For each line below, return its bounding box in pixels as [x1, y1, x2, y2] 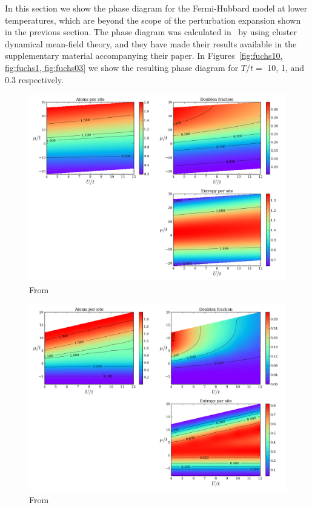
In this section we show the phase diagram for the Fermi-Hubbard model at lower [5, 2, 308, 14]
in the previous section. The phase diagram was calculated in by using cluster [5, 25, 297, 38]
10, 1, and [267, 61, 305, 73]
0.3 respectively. [5, 73, 64, 86]
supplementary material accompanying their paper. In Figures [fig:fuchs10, [5, 49, 283, 62]
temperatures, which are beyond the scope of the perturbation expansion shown [5, 13, 301, 26]
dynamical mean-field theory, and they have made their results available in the [5, 37, 297, 50]
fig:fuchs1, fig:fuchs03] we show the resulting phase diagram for [5, 61, 239, 73]
